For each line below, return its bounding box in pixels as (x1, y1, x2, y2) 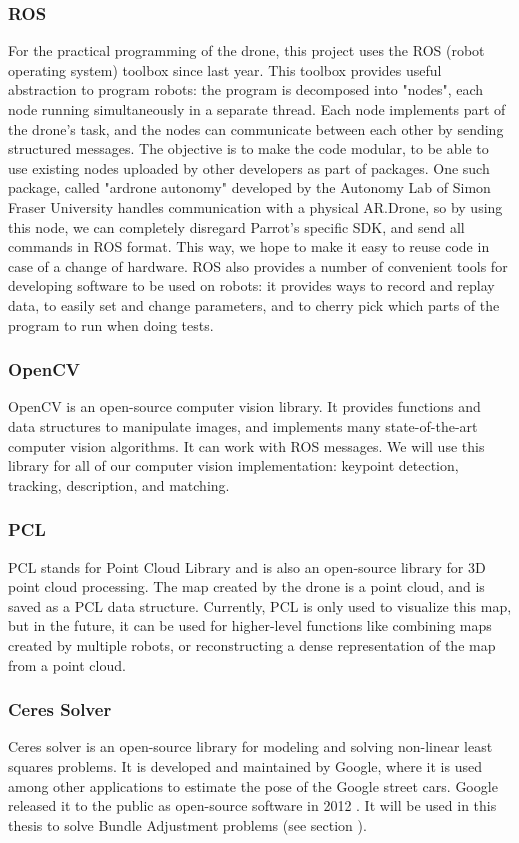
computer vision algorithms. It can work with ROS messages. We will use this (8, 435, 485, 456)
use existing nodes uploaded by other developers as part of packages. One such (8, 157, 490, 178)
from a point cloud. (8, 654, 126, 675)
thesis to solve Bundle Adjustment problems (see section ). (8, 814, 367, 835)
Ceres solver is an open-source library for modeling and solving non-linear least (8, 736, 493, 757)
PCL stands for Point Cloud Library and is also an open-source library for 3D (8, 556, 486, 577)
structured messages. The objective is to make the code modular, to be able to (8, 138, 489, 159)
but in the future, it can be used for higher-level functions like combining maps (8, 615, 492, 636)
